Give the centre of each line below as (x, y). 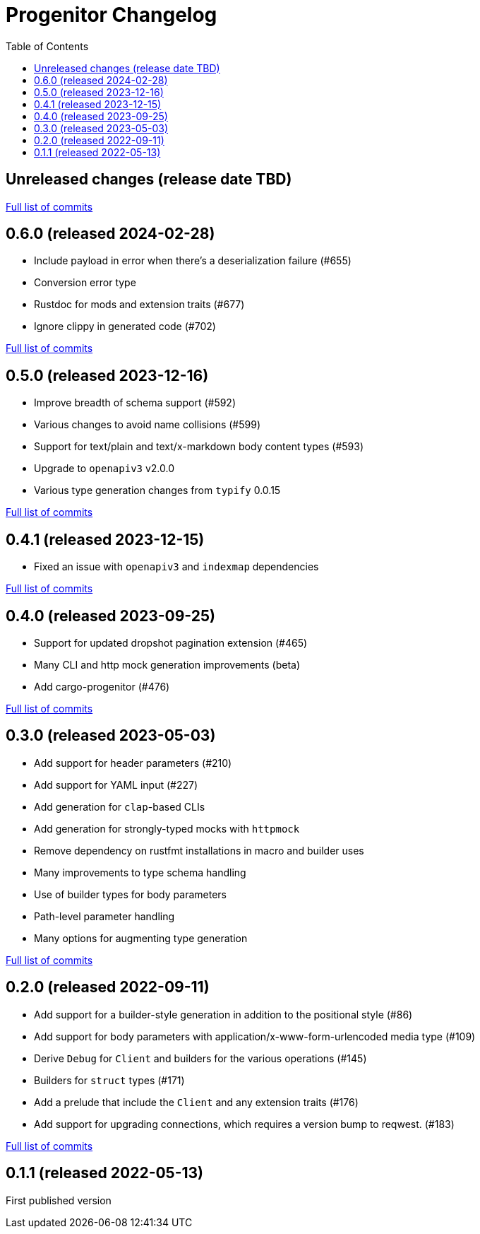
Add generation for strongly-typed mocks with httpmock (167, 828)
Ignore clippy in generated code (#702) (125, 327)
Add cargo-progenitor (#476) (102, 686)
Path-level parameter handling (104, 916)
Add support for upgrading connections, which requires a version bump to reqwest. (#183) (244, 1124)
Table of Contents (47, 46)
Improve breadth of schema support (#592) (135, 403)
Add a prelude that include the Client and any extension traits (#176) (196, 1102)
